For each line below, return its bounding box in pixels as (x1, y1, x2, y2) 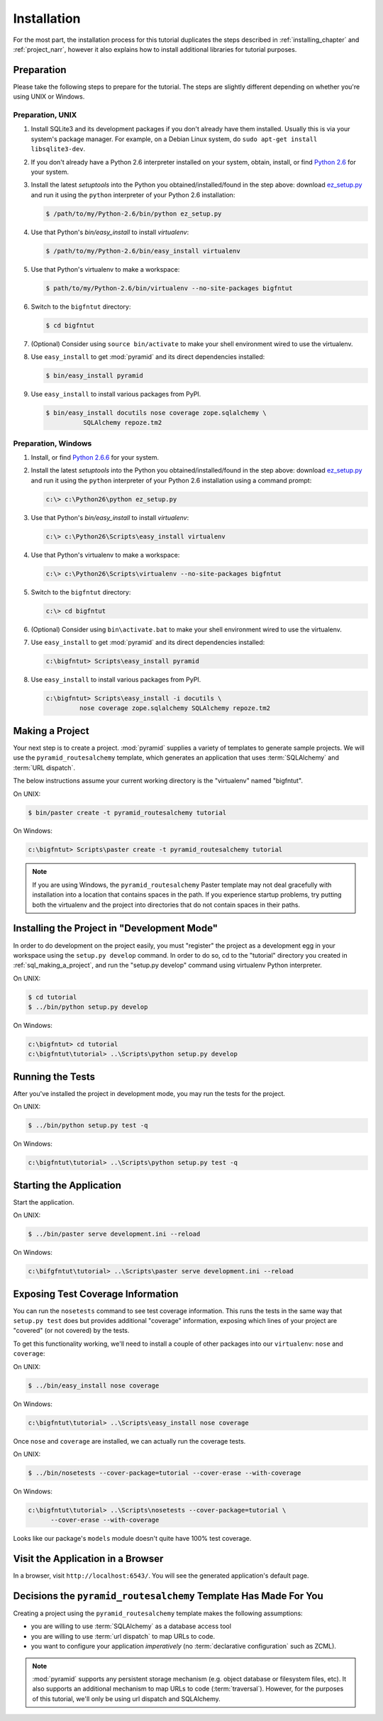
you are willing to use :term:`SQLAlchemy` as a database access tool (30, 1622, 232, 1631)
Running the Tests (13, 1070, 96, 1083)
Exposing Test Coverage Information (13, 1288, 179, 1300)
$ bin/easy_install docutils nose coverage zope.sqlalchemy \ (45, 409, 267, 416)
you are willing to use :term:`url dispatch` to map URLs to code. (30, 1632, 216, 1640)
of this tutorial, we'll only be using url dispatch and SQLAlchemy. (32, 1694, 221, 1703)
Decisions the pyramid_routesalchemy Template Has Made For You (13, 1590, 324, 1602)
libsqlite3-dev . (30, 145, 86, 153)
